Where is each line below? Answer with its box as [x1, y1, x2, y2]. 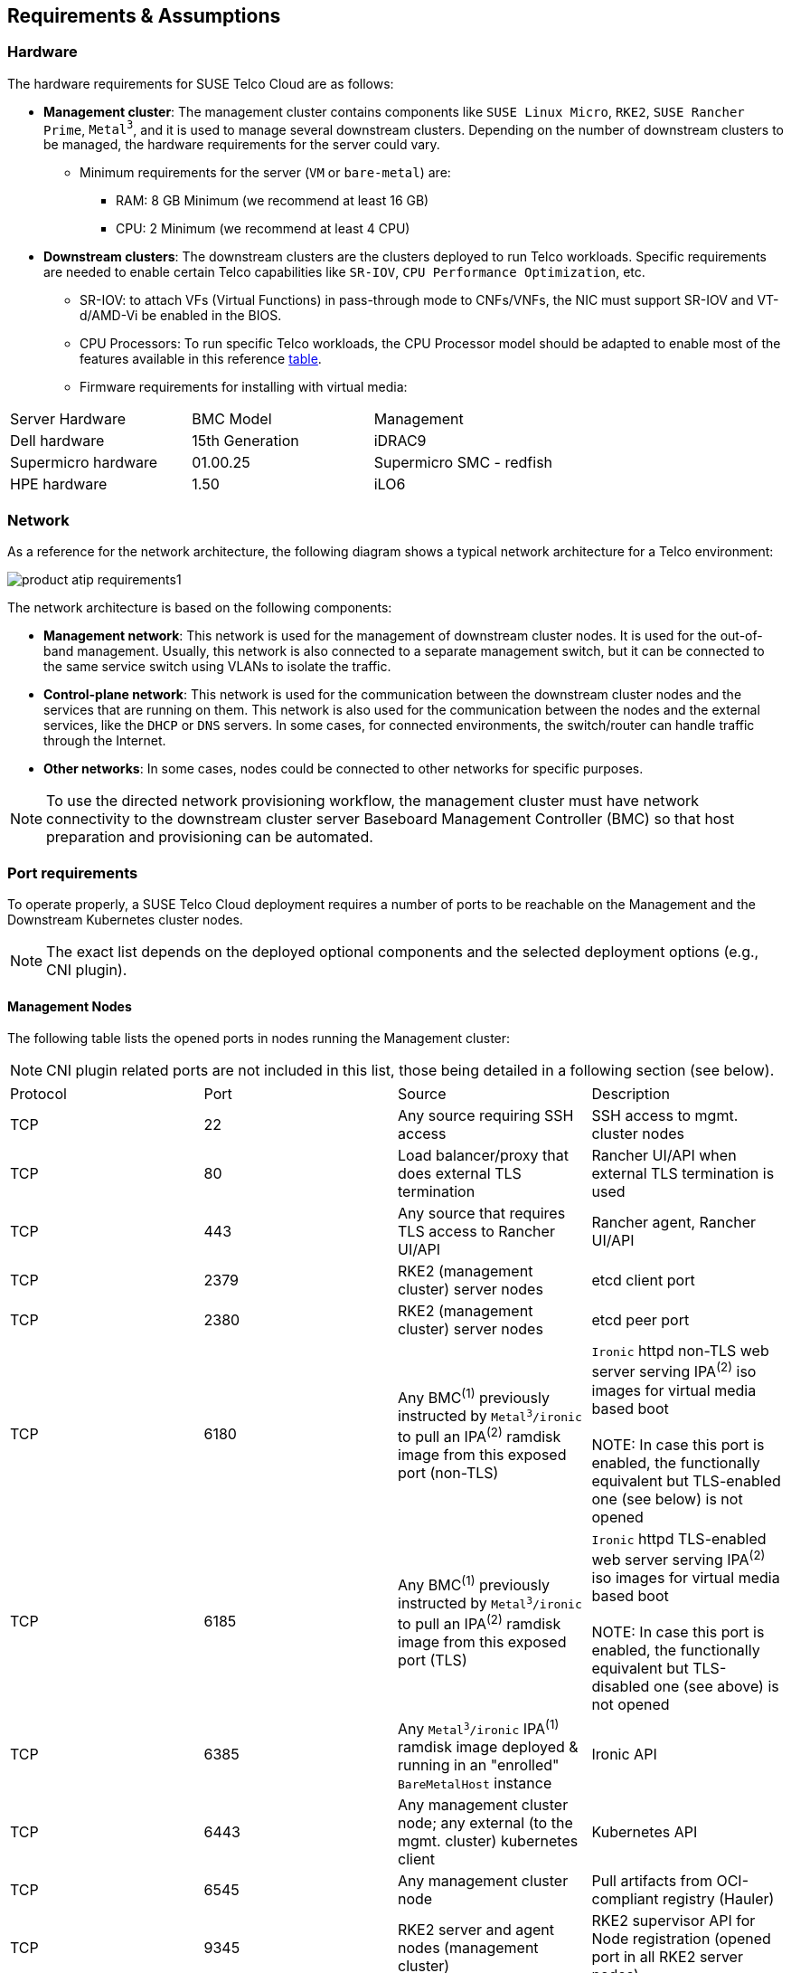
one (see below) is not [591, 1489, 743, 1508]
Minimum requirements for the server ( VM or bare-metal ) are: [80, 165, 451, 181]
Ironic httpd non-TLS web [591, 1342, 769, 1361]
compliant [591, 1890, 659, 1909]
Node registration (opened [591, 1930, 771, 1949]
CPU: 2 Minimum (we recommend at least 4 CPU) [116, 221, 410, 237]
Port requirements [7, 863, 138, 882]
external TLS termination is [591, 1164, 775, 1183]
